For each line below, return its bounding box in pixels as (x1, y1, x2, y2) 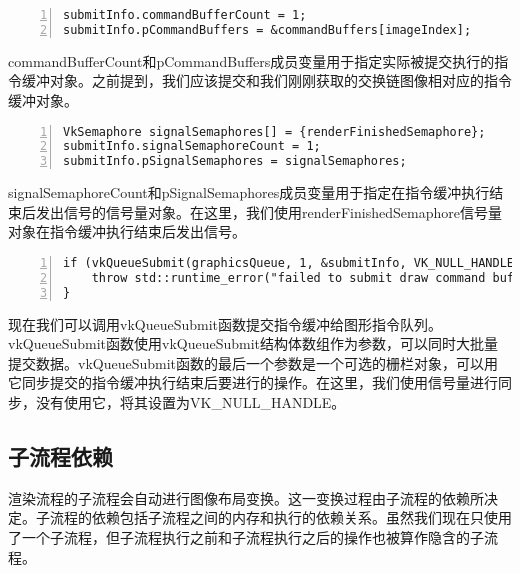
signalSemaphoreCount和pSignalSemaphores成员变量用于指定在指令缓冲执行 (8, 182, 490, 203)
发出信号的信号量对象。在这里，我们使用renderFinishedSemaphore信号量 (35, 201, 502, 222)
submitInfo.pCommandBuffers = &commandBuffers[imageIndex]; (63, 22, 472, 37)
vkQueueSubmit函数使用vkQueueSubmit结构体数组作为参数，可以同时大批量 (8, 333, 499, 354)
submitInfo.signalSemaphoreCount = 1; (63, 139, 321, 154)
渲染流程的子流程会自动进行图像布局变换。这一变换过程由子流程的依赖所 (8, 487, 484, 508)
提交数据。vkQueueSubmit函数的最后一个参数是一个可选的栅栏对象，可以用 (8, 352, 499, 373)
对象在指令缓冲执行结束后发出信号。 (8, 221, 246, 242)
